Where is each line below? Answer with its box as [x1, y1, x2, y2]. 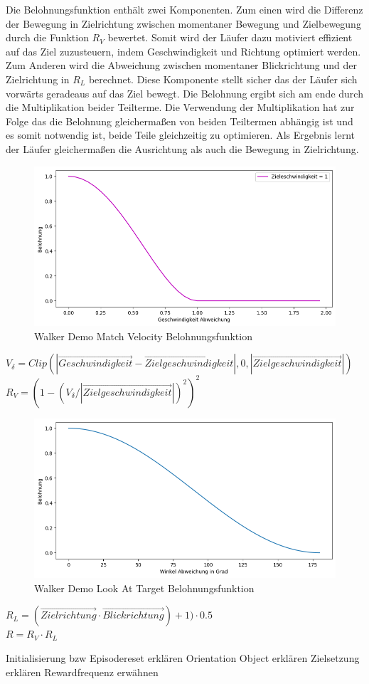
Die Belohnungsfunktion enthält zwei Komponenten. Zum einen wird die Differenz [6, 2, 363, 16]
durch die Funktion [6, 30, 89, 45]
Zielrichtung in [6, 71, 70, 86]
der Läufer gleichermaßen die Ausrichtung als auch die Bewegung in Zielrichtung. [6, 141, 359, 156]
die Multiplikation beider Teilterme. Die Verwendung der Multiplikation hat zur [6, 100, 355, 115]
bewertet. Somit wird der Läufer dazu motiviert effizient [107, 30, 353, 45]
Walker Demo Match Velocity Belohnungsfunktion [34, 328, 252, 343]
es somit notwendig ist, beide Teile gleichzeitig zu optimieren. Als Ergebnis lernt [6, 127, 355, 142]
